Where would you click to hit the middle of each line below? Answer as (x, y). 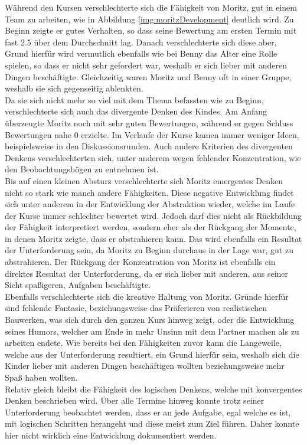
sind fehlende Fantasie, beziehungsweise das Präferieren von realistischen (136, 308)
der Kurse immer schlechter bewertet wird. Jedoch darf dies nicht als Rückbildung (153, 215)
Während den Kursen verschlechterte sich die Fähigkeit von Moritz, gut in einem (151, 7)
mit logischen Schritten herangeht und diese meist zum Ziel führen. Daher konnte (152, 423)
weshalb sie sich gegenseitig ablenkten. (74, 88)
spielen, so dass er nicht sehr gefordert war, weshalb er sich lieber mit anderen (146, 65)
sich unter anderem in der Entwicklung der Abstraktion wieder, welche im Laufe (150, 204)
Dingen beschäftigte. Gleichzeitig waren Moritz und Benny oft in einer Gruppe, (148, 76)
